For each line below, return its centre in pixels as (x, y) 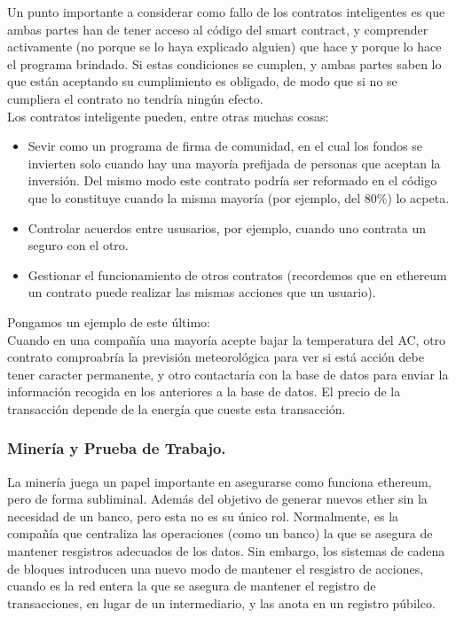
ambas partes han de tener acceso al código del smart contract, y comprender (218, 29)
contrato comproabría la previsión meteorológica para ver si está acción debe (216, 357)
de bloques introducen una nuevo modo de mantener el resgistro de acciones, (216, 568)
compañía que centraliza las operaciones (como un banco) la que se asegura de (220, 533)
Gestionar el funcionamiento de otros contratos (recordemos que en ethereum (237, 274)
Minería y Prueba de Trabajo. (117, 448)
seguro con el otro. (78, 245)
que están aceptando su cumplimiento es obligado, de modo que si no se (202, 81)
